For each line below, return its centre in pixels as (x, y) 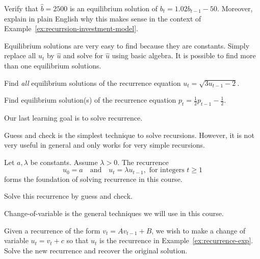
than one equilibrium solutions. (53, 65)
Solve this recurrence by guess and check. (68, 196)
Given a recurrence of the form (52, 230)
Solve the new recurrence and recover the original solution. (96, 250)
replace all (20, 55)
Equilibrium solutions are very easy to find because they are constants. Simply (127, 45)
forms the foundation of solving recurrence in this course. (93, 179)
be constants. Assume (64, 162)
